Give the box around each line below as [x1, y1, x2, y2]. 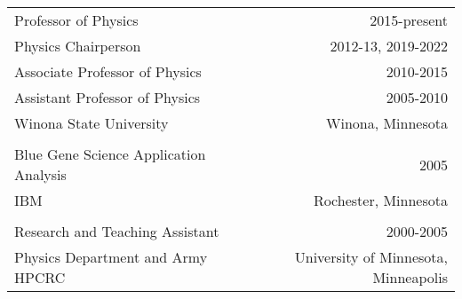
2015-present [370, 10, 448, 30]
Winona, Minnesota [325, 113, 448, 133]
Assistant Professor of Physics [14, 87, 201, 107]
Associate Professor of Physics [14, 61, 202, 82]
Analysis [14, 164, 67, 185]
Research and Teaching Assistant [14, 221, 219, 241]
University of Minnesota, [294, 247, 448, 267]
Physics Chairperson [14, 35, 141, 56]
